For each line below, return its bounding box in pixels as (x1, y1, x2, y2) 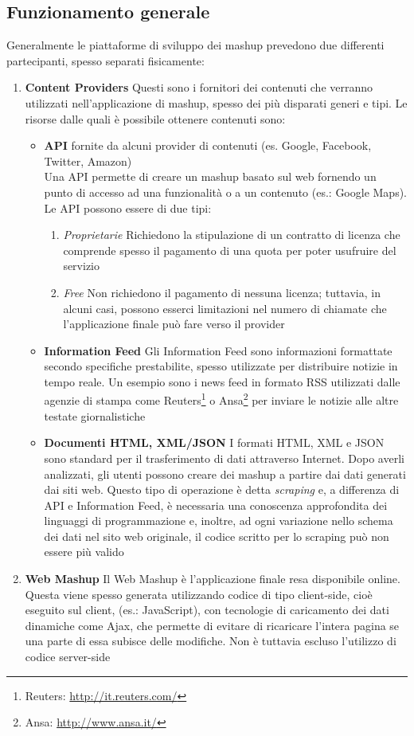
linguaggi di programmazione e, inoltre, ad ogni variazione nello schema (44, 512, 393, 529)
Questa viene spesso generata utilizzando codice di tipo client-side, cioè (25, 585, 373, 602)
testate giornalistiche (44, 407, 146, 424)
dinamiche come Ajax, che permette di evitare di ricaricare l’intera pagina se (25, 617, 400, 633)
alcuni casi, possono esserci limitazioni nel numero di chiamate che (63, 299, 387, 316)
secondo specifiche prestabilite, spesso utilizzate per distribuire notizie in (44, 358, 398, 374)
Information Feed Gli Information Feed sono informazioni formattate (44, 342, 393, 358)
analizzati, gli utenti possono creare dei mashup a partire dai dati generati (44, 465, 406, 482)
